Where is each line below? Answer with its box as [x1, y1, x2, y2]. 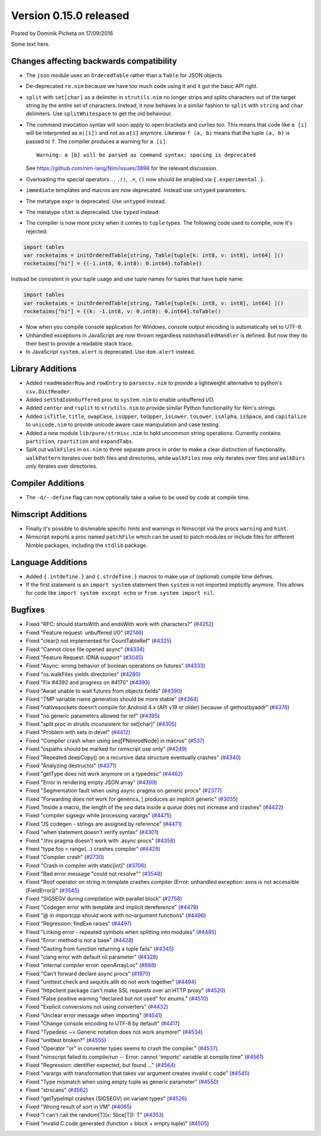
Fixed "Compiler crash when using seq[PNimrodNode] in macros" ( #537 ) [26, 737, 205, 744]
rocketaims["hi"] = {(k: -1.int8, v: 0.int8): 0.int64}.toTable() [23, 308, 221, 315]
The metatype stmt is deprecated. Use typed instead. [26, 208, 160, 215]
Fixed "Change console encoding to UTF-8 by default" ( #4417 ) [26, 1020, 180, 1027]
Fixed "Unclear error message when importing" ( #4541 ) [26, 1011, 163, 1019]
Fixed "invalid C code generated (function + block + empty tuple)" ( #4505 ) [26, 1119, 209, 1126]
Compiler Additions [11, 479, 84, 488]
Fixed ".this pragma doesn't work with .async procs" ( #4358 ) [26, 837, 175, 844]
